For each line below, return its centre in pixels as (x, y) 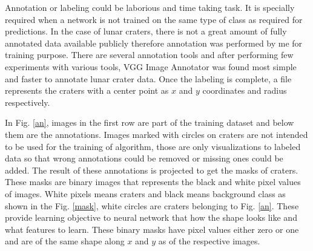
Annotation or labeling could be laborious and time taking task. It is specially (150, 7)
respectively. (28, 102)
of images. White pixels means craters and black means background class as (145, 193)
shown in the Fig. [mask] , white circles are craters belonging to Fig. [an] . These (152, 205)
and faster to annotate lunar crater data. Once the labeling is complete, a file (148, 78)
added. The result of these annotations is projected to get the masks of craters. (152, 170)
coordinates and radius (245, 90)
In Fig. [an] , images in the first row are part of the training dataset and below (150, 122)
